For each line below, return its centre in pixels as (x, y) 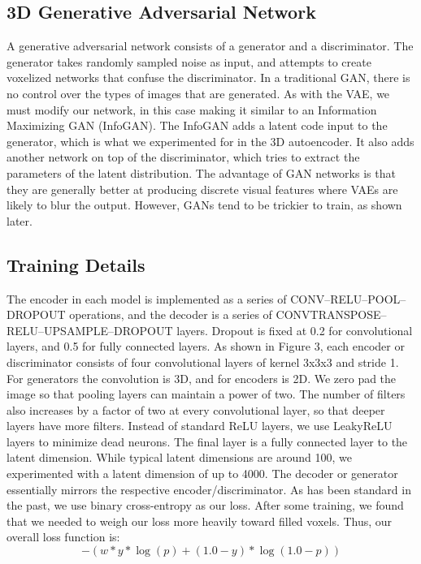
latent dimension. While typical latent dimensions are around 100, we (179, 457)
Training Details (76, 264)
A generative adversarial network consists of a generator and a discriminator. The (210, 46)
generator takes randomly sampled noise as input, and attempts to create (189, 61)
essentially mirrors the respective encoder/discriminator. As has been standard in (209, 489)
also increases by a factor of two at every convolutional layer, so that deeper (196, 409)
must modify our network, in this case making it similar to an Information (192, 109)
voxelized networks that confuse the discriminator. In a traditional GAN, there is (208, 77)
